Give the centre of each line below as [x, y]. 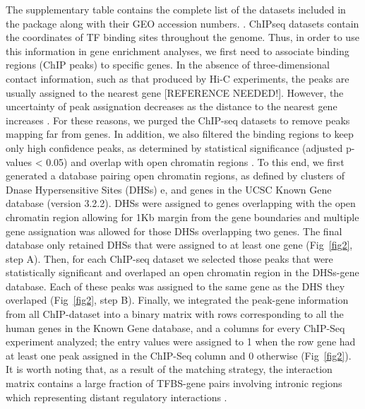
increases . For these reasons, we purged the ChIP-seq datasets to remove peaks [178, 120]
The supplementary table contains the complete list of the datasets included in [176, 9]
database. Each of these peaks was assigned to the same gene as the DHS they [175, 286]
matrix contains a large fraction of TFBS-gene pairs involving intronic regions [174, 383]
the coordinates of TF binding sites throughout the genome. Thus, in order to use [182, 37]
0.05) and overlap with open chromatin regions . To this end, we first [195, 161]
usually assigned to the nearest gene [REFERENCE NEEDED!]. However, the [175, 92]
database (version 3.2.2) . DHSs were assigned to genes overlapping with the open [181, 203]
